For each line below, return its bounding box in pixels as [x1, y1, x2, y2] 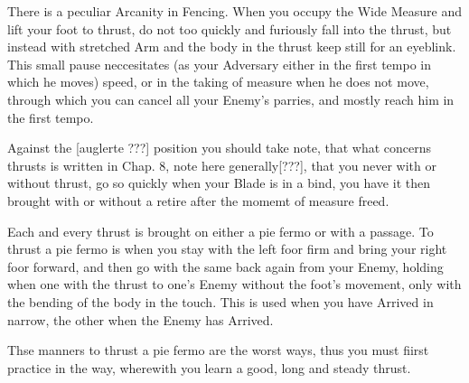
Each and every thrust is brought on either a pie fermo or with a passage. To [7, 221, 434, 240]
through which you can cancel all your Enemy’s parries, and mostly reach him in [7, 89, 455, 108]
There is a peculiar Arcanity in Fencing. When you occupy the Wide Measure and [7, 2, 462, 20]
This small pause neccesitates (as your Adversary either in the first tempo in [7, 54, 431, 73]
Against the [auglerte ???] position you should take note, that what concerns [7, 138, 431, 157]
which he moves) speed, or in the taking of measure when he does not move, [7, 72, 429, 91]
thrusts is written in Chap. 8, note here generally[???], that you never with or [7, 155, 436, 174]
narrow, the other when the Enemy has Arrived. [7, 310, 274, 329]
